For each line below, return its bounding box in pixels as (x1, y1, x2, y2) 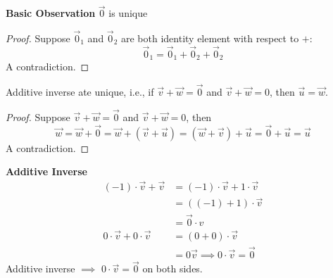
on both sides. (142, 261, 203, 276)
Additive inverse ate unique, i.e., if (6, 84, 154, 99)
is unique (108, 6, 148, 20)
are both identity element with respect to (120, 31, 299, 46)
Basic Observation (6, 6, 96, 20)
